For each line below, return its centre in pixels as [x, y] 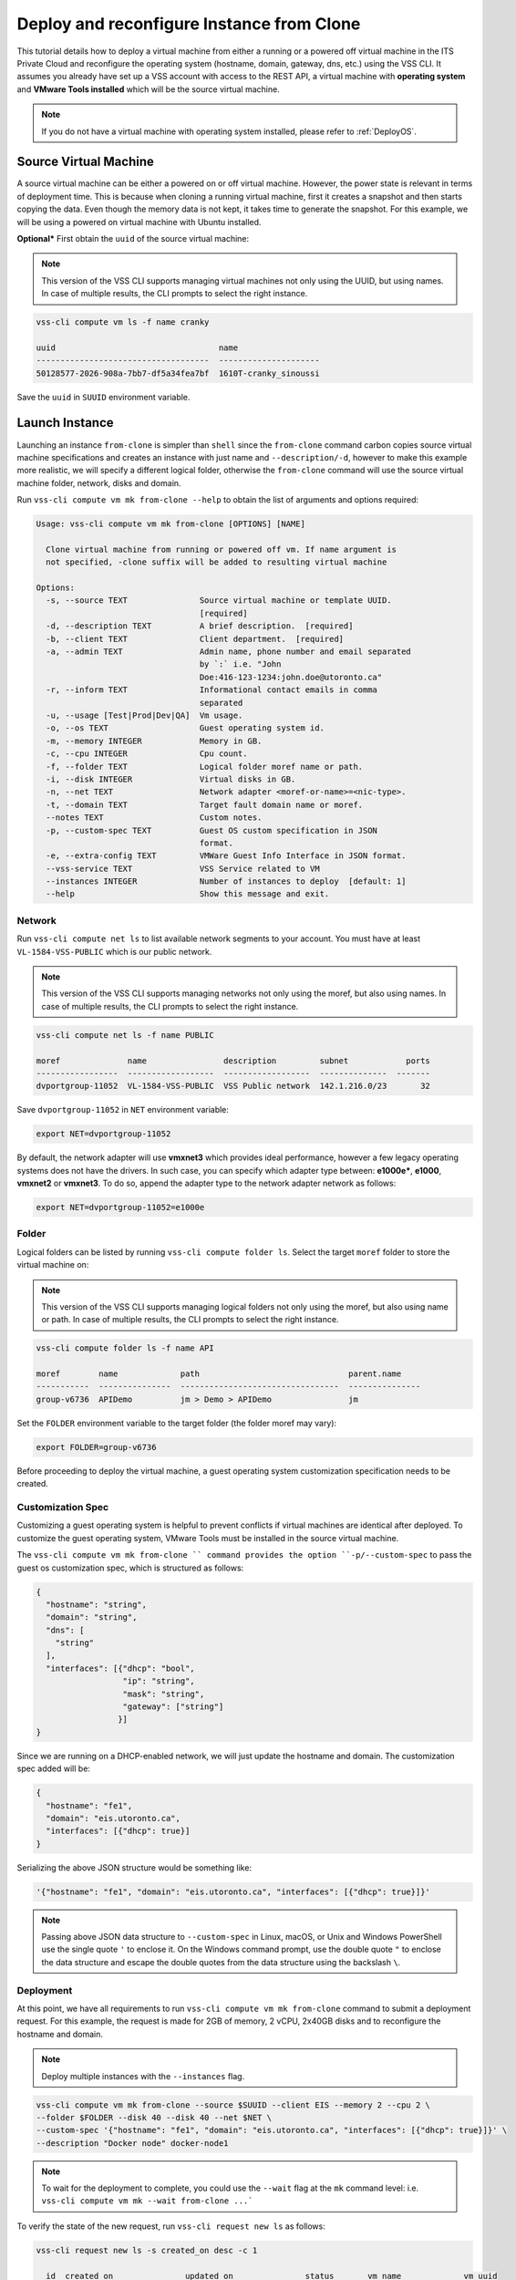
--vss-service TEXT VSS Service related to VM [183, 868]
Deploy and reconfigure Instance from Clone [189, 24]
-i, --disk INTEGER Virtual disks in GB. [171, 779]
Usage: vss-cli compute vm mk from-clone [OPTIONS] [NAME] [170, 524]
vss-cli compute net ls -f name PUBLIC [125, 1035]
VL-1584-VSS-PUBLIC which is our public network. [114, 951]
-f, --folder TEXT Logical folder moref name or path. [205, 767]
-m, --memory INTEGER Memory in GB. [154, 741]
